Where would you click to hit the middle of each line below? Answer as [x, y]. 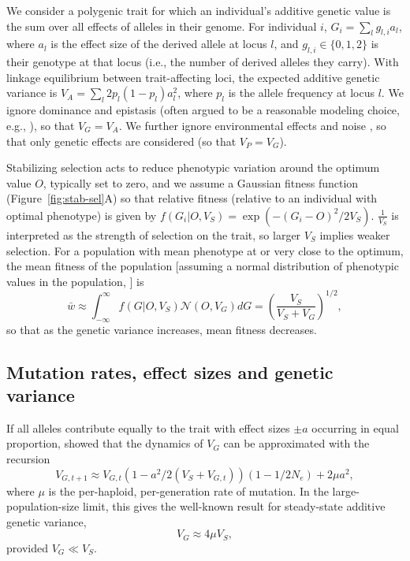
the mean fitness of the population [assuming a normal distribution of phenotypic [203, 266]
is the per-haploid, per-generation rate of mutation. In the [188, 490]
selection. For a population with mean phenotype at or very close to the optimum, [205, 250]
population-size [43, 506]
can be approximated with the [296, 443]
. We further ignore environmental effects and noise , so [252, 125]
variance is [32, 93]
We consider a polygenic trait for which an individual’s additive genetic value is [199, 10]
